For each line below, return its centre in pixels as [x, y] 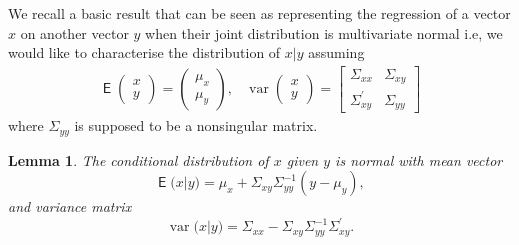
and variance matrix [70, 206]
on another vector [74, 32]
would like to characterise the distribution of [144, 52]
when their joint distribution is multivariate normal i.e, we [324, 32]
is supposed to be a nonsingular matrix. [196, 125]
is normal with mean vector [419, 159]
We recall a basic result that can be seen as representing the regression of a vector [259, 13]
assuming [336, 52]
